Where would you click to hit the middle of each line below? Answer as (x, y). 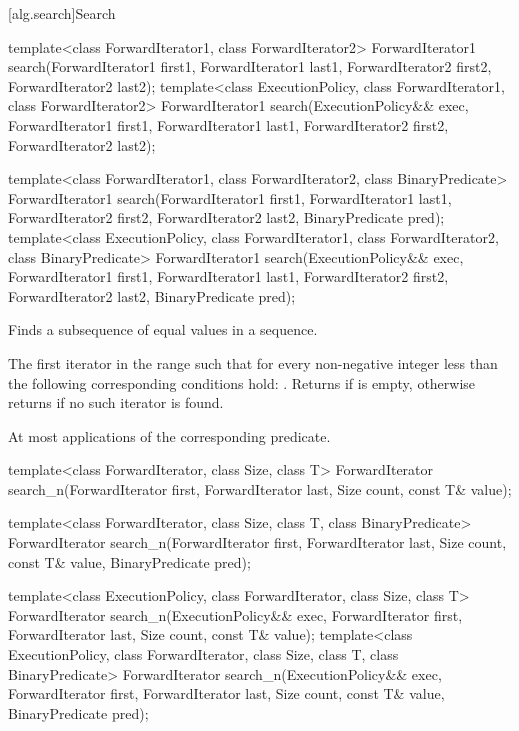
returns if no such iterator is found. (116, 402)
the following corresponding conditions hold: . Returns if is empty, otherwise (242, 382)
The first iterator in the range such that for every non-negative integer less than (253, 362)
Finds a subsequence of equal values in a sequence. (163, 329)
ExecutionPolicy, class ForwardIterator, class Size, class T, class (203, 654)
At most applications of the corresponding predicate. (169, 435)
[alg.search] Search (62, 13)
